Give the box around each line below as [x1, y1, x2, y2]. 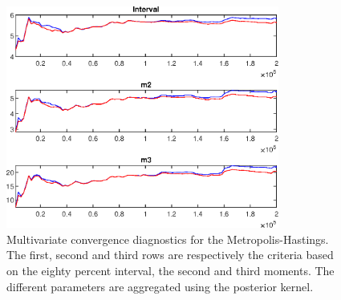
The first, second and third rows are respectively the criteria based [6, 246, 334, 263]
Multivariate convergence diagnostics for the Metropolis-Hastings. [6, 230, 329, 247]
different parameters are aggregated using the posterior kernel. [6, 278, 314, 294]
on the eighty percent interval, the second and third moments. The [6, 262, 335, 279]
